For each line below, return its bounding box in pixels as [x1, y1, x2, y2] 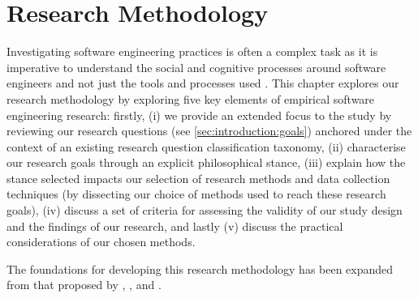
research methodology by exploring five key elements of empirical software [6, 90, 375, 107]
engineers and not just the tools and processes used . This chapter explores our [6, 74, 399, 92]
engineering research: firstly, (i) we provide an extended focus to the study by [6, 106, 392, 123]
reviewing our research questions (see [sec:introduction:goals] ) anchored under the [6, 122, 412, 139]
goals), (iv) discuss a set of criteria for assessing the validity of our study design [6, 202, 403, 219]
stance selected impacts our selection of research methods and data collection [6, 169, 390, 186]
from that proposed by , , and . [6, 276, 162, 293]
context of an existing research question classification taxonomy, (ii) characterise [6, 138, 406, 155]
